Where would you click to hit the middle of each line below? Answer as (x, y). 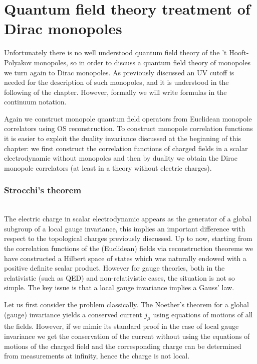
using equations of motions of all (203, 314)
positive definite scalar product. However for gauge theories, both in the (114, 268)
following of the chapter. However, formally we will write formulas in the (115, 92)
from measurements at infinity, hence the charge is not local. (97, 356)
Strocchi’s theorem (43, 190)
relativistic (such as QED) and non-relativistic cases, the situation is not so (119, 277)
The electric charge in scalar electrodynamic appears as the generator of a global (128, 219)
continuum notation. (35, 102)
